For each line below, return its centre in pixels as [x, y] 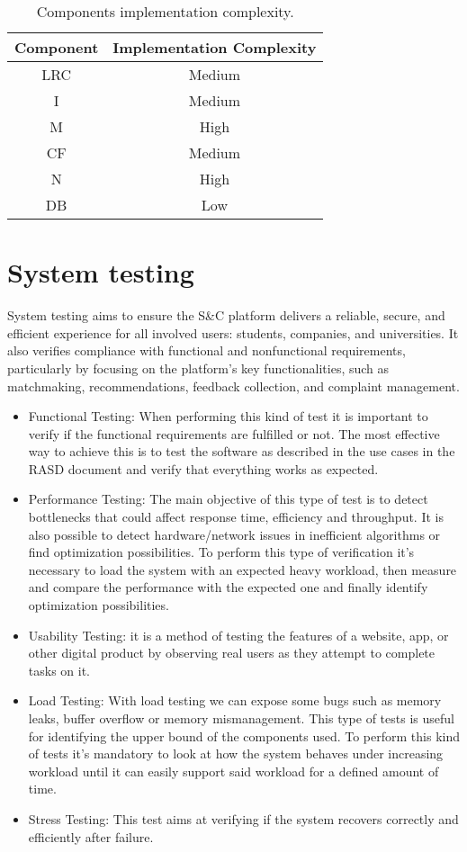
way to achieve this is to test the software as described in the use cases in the [242, 451]
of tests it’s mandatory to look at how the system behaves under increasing [236, 753]
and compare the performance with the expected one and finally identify [228, 587]
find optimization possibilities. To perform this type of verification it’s [221, 552]
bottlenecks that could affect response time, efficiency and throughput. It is [236, 517]
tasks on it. [59, 670]
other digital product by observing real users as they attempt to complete [232, 653]
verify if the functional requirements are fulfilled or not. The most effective [234, 433]
